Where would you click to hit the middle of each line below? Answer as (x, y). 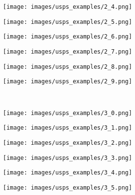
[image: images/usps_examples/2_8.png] (67, 67)
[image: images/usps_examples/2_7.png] (67, 51)
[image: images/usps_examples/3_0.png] (67, 113)
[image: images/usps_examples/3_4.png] (67, 173)
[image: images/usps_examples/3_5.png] (67, 187)
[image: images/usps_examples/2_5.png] (67, 22)
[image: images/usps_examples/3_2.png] (67, 143)
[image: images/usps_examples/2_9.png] (67, 82)
